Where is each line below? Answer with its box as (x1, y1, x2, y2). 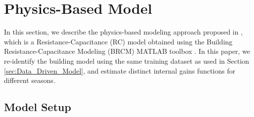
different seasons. (4, 75, 55, 85)
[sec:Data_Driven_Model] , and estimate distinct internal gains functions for (4, 65, 236, 76)
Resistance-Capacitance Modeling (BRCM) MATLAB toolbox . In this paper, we (4, 46, 251, 56)
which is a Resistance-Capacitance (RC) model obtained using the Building (4, 36, 233, 46)
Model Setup (4, 99, 71, 115)
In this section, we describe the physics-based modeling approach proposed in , (4, 27, 243, 37)
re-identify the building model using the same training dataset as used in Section (4, 55, 250, 66)
